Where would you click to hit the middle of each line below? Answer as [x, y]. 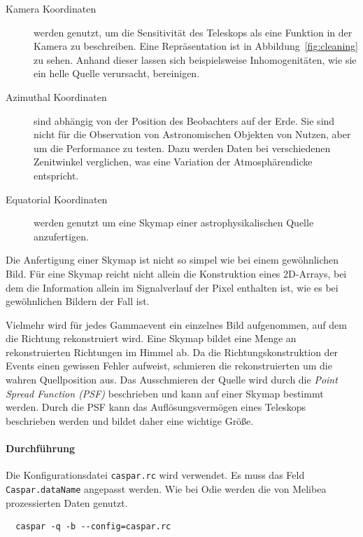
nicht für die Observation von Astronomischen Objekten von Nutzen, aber [192, 134]
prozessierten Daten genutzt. [67, 502]
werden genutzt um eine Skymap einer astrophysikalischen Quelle [174, 223]
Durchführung [40, 448]
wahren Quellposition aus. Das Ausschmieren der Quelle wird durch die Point [172, 380]
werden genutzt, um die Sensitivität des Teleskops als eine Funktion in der [193, 32]
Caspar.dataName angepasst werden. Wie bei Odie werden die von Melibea [166, 488]
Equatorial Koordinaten [57, 199]
